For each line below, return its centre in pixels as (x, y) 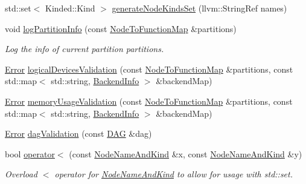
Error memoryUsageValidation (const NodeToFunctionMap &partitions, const (149, 101)
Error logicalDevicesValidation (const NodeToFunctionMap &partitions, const (149, 69)
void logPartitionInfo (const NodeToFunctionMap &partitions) (121, 28)
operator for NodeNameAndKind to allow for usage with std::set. (174, 174)
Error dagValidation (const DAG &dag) (78, 133)
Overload (21, 174)
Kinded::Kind (70, 8)
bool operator (30, 153)
